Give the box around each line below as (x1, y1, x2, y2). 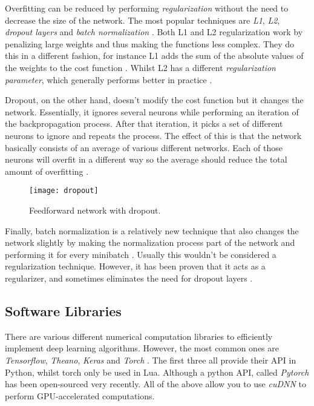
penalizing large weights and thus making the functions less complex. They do (5, 37, 294, 50)
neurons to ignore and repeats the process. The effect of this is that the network (5, 129, 302, 141)
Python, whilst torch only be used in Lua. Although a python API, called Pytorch (5, 365, 309, 378)
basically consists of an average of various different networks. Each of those (5, 141, 283, 154)
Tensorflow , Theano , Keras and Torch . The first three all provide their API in (5, 353, 296, 366)
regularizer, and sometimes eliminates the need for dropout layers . (5, 271, 253, 284)
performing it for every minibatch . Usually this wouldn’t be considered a (5, 248, 276, 260)
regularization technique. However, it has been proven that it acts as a (5, 260, 266, 272)
